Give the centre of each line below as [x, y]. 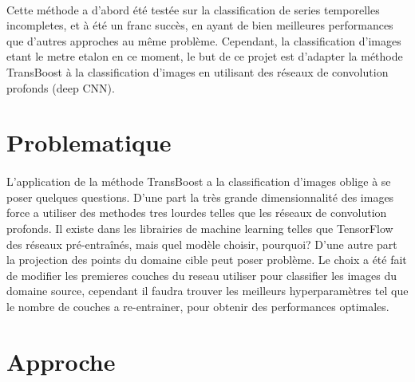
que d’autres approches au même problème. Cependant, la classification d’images [204, 40]
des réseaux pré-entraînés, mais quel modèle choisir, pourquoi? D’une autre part [202, 244]
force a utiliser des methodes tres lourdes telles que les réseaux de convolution [197, 213]
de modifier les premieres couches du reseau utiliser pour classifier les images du [202, 275]
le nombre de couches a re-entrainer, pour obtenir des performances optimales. [198, 306]
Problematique [89, 142]
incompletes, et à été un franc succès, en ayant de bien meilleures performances [200, 25]
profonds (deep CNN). [61, 87]
